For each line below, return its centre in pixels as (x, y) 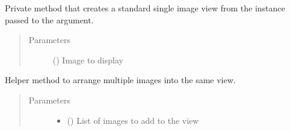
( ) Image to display (88, 60)
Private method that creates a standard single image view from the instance (145, 8)
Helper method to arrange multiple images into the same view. (120, 80)
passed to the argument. (49, 19)
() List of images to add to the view (133, 120)
